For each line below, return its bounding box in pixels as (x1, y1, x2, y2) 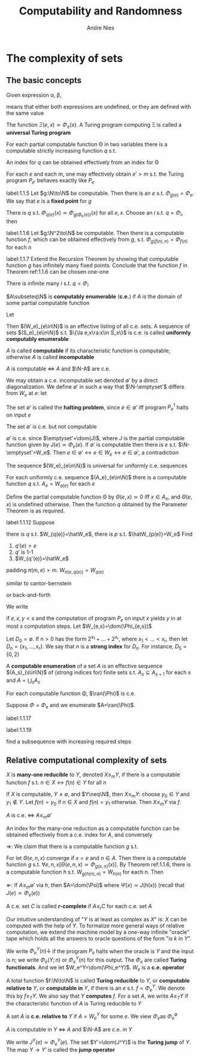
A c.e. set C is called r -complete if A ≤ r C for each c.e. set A (6, 902, 152, 911)
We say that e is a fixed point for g (6, 197, 92, 205)
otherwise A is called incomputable (6, 353, 95, 360)
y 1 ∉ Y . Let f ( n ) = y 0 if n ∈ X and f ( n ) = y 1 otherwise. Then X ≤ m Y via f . (6, 798, 181, 807)
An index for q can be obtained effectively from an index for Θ (6, 158, 159, 166)
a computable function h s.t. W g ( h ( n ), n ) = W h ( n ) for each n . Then (6, 868, 163, 877)
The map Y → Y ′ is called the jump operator (6, 1046, 116, 1054)
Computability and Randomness (19, 4, 183, 18)
